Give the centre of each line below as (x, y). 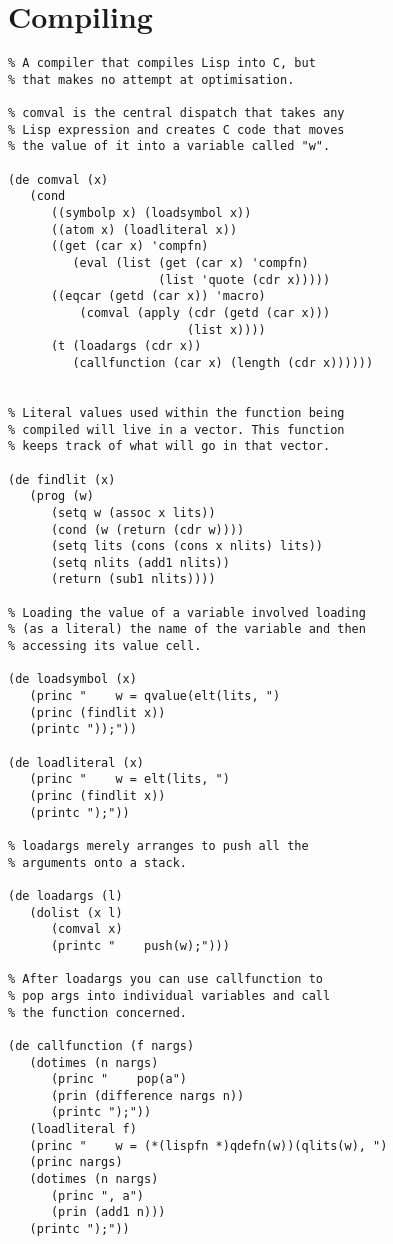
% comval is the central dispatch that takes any (176, 113)
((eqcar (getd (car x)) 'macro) (158, 296)
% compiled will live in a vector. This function (176, 429)
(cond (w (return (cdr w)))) (147, 529)
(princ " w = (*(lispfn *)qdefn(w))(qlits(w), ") (208, 1145)
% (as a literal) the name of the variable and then (187, 629)
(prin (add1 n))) (108, 1212)
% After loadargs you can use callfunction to (165, 979)
